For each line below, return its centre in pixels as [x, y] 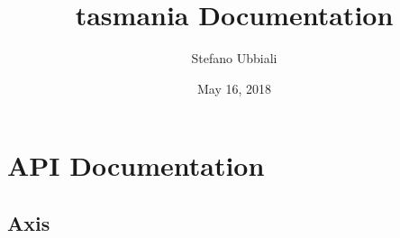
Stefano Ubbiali [234, 58]
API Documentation [136, 165]
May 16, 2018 [234, 88]
